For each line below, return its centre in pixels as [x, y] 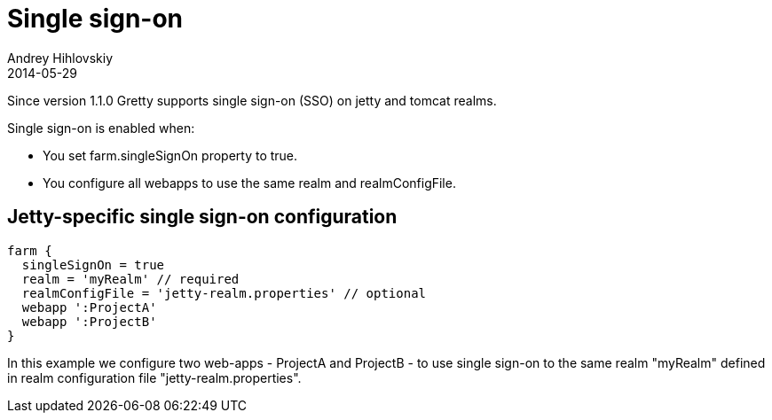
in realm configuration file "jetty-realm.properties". [154, 377]
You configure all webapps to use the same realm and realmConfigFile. [249, 183]
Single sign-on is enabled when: [101, 128]
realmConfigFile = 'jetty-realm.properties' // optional [224, 293]
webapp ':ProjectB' [89, 321]
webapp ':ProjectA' [89, 307]
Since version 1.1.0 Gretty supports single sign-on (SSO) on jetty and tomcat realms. [252, 100]
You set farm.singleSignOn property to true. [170, 155]
